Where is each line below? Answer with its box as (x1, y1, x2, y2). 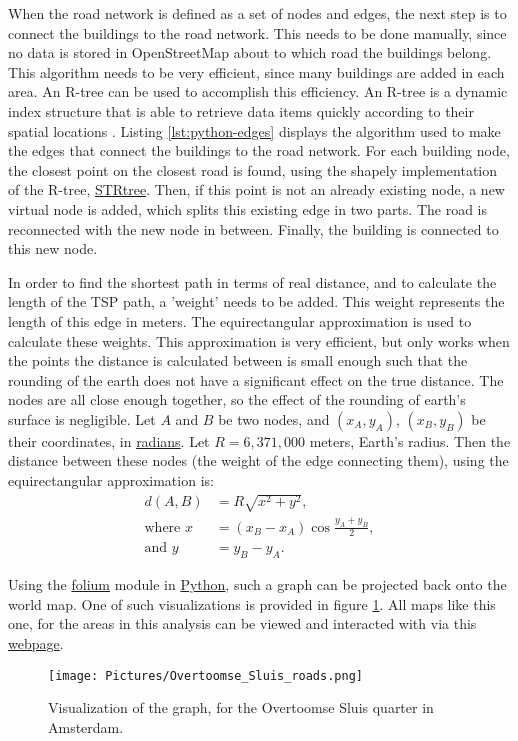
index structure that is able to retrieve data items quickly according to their (8, 100, 474, 121)
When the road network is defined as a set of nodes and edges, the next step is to (8, 3, 507, 23)
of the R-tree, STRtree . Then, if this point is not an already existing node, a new (8, 179, 505, 200)
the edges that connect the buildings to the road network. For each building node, (8, 140, 510, 161)
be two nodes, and (218, 408, 330, 429)
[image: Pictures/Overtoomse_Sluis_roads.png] (48, 668, 363, 683)
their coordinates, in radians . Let (8, 430, 210, 451)
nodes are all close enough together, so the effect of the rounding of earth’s (8, 389, 466, 410)
